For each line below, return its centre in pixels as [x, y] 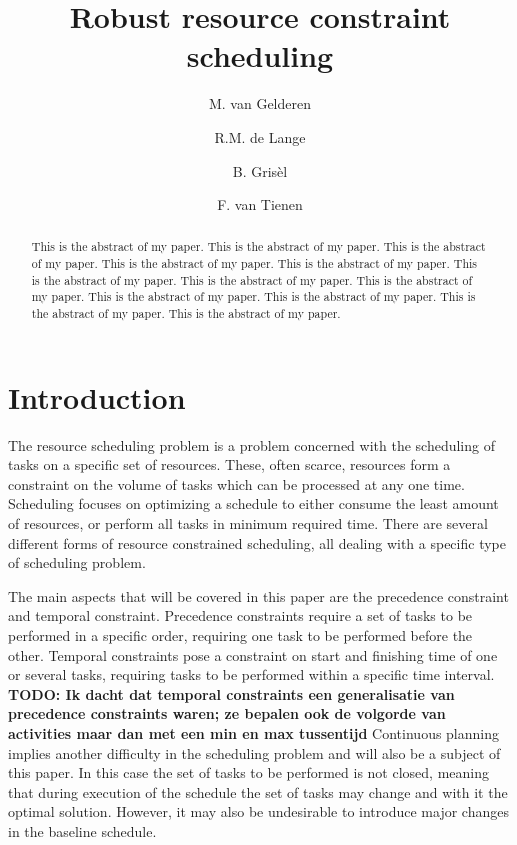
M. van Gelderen [260, 103]
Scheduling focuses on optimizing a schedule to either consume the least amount [253, 503]
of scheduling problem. [77, 562]
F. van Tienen [260, 204]
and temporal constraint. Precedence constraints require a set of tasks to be [240, 615]
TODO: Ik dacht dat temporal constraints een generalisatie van [231, 693]
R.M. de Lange [260, 136]
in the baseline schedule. [82, 830]
